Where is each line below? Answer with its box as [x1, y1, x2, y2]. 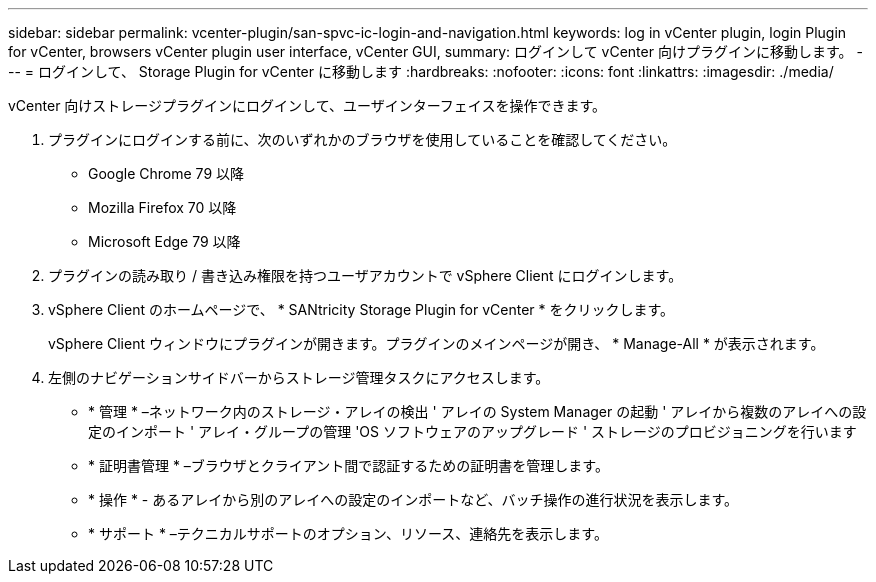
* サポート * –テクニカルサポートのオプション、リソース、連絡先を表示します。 [88, 525, 608, 542]
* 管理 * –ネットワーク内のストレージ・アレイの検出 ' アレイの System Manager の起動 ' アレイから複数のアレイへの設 [88, 403, 867, 420]
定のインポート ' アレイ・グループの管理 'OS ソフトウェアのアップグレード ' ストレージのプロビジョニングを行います [88, 423, 857, 440]
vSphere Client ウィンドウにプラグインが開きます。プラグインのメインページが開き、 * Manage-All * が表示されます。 [48, 335, 825, 352]
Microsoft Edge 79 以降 [88, 233, 241, 250]
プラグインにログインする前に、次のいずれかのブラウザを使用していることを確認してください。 [48, 131, 677, 148]
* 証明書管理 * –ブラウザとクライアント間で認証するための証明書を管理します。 [88, 457, 609, 474]
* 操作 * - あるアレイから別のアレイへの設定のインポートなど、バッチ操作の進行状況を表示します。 [88, 491, 739, 508]
